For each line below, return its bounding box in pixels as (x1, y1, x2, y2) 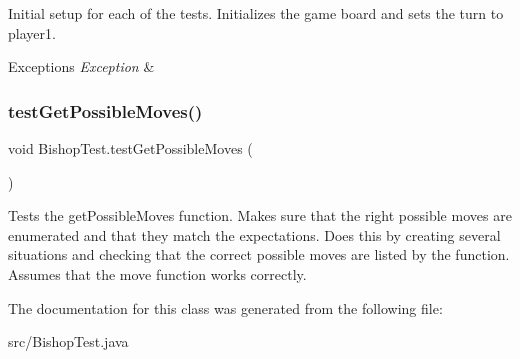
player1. (8, 22, 56, 43)
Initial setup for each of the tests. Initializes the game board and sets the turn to (8, 3, 504, 23)
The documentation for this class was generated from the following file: (8, 297, 443, 318)
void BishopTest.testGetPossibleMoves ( (8, 138, 253, 158)
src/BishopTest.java (8, 331, 129, 352)
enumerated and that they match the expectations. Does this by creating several (8, 224, 501, 245)
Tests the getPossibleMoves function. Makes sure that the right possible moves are (8, 205, 512, 226)
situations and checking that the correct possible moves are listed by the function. (8, 244, 510, 265)
